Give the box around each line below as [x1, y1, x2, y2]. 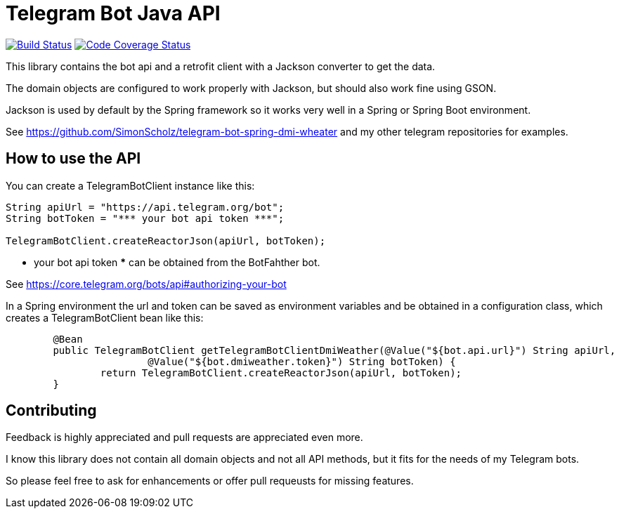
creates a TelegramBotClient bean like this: [6, 311, 204, 324]
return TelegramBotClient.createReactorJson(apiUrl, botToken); [100, 367, 462, 378]
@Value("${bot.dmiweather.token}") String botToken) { [148, 355, 456, 367]
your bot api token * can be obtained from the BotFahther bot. [34, 256, 320, 268]
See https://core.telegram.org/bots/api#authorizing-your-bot [6, 277, 287, 290]
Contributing [6, 402, 97, 420]
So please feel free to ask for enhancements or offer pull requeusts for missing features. [6, 475, 414, 487]
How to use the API [6, 150, 141, 168]
